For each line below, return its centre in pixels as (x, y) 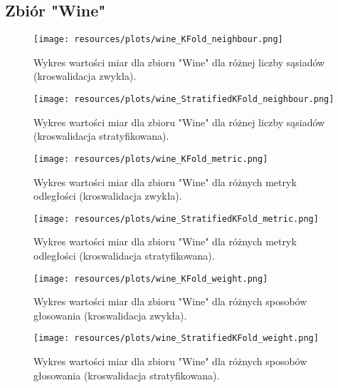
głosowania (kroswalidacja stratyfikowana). (127, 375)
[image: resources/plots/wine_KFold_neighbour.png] (158, 40)
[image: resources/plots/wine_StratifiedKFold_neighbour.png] (184, 99)
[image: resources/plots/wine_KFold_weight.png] (151, 279)
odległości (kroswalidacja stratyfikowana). (124, 255)
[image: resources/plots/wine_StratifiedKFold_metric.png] (176, 219)
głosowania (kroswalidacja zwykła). (110, 315)
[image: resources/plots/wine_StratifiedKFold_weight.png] (176, 338)
